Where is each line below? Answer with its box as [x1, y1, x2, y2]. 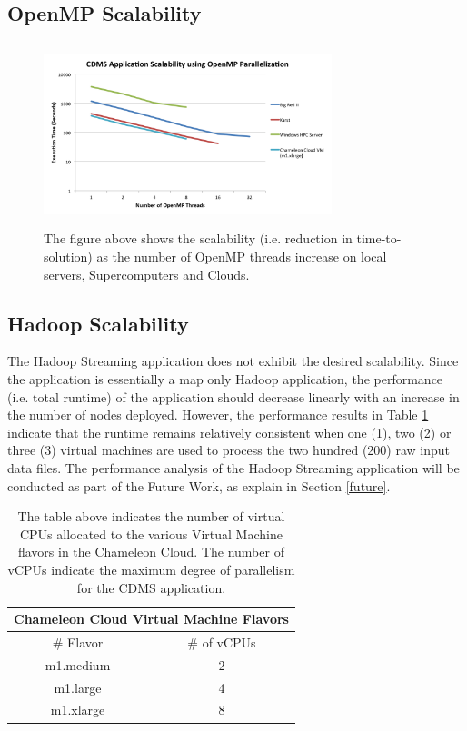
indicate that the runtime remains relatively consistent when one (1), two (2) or [7, 422, 452, 441]
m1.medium [45, 655, 111, 674]
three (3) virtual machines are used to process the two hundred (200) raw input [7, 440, 451, 459]
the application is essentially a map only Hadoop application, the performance [7, 369, 443, 388]
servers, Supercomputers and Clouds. [44, 264, 250, 283]
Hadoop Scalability [7, 309, 189, 337]
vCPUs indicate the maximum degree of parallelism [7, 559, 295, 578]
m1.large [54, 677, 102, 696]
